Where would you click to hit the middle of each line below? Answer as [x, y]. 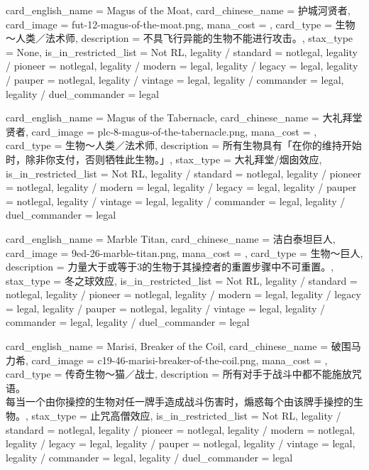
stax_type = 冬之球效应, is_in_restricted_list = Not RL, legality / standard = [182, 280]
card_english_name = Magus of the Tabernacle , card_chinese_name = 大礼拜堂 [184, 117]
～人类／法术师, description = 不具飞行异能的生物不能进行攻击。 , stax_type [180, 38]
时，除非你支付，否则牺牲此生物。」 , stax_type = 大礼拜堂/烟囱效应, [164, 159]
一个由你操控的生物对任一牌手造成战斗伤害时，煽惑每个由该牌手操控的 [189, 401]
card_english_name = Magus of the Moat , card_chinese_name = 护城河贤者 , [178, 10]
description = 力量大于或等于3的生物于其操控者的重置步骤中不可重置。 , [170, 267]
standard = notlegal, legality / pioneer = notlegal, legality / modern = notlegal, [181, 429]
